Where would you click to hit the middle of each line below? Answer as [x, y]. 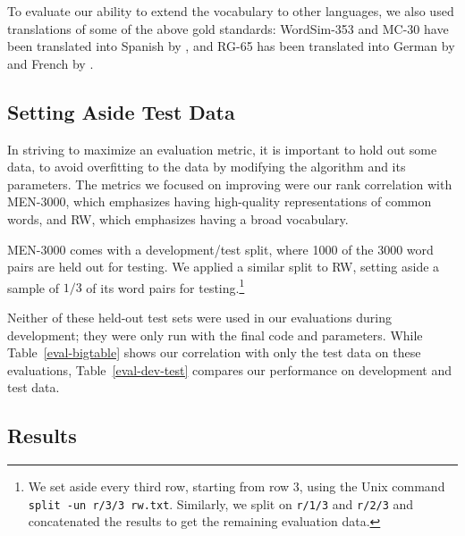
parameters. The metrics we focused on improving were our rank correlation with [230, 184]
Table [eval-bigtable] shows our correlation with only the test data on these [214, 352]
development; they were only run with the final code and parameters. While [215, 335]
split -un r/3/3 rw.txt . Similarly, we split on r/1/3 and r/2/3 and [221, 503]
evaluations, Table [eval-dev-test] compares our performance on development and [229, 369]
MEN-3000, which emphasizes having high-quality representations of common [220, 201]
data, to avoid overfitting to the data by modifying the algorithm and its [207, 167]
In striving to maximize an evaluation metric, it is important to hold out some [222, 149]
